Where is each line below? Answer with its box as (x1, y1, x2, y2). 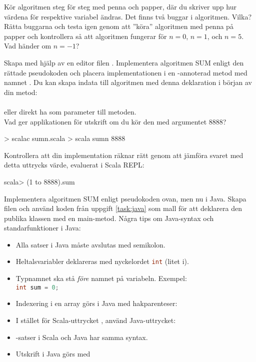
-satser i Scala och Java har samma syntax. (15, 331, 148, 342)
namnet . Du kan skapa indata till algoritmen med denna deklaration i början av (4, 77, 252, 87)
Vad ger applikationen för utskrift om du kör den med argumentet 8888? (4, 116, 226, 126)
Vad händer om (4, 40, 51, 51)
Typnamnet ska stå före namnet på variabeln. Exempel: (15, 273, 187, 283)
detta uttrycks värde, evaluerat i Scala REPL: (4, 159, 144, 170)
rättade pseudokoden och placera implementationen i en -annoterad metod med (4, 67, 247, 77)
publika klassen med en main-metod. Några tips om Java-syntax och (4, 212, 214, 223)
